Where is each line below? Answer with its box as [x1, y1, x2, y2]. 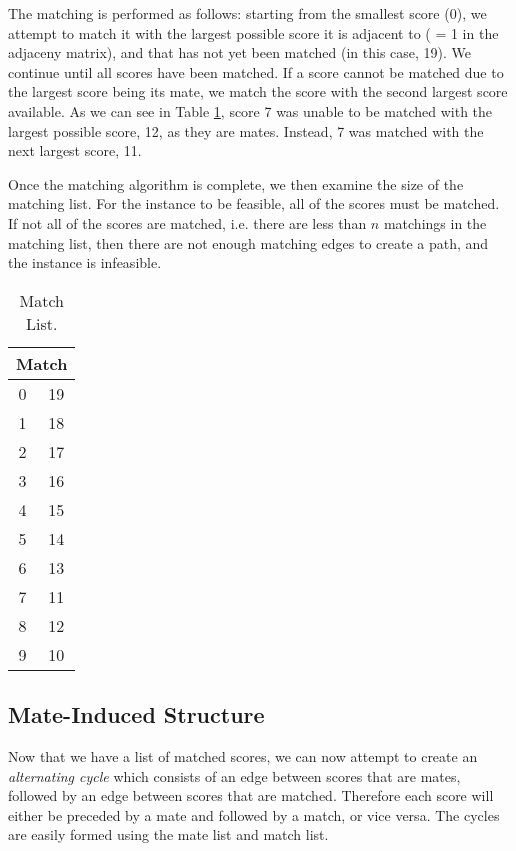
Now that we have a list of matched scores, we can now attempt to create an [8, 745, 478, 766]
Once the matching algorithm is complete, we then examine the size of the [8, 173, 464, 194]
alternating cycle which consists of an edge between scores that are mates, [8, 765, 461, 786]
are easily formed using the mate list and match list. [8, 824, 329, 845]
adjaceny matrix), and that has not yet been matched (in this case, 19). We [8, 42, 472, 63]
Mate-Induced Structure [8, 699, 265, 730]
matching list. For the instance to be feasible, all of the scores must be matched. [8, 193, 500, 214]
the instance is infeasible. [8, 252, 162, 273]
